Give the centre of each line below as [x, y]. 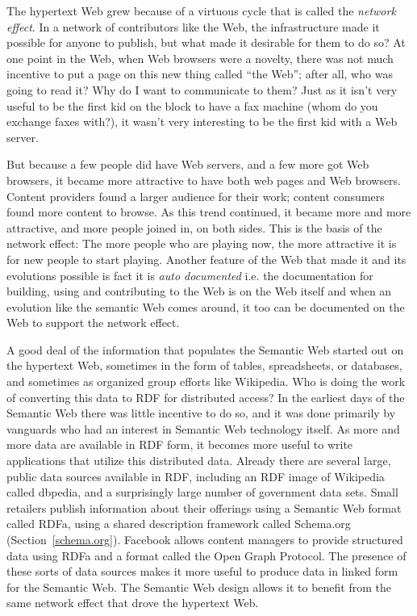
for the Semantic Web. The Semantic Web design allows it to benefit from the [199, 587]
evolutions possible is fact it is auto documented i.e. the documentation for [190, 275]
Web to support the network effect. [93, 323]
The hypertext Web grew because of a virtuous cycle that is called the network [201, 10]
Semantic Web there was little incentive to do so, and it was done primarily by [201, 413]
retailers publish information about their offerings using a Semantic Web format [204, 507]
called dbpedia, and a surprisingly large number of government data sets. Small [202, 492]
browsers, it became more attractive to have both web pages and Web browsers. [204, 180]
